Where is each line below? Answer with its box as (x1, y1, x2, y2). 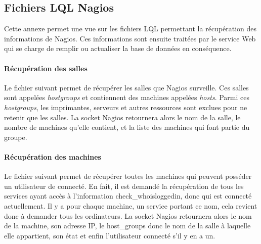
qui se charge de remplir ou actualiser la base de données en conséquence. (4, 43, 232, 54)
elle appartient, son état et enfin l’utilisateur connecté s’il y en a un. (4, 230, 215, 240)
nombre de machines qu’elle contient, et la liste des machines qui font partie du (4, 122, 250, 132)
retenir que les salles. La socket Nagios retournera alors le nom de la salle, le (4, 112, 241, 122)
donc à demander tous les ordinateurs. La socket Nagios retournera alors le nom (4, 210, 252, 221)
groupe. (4, 131, 27, 142)
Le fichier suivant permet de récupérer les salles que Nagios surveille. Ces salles (4, 82, 249, 92)
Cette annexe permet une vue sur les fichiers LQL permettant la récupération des (4, 23, 257, 34)
